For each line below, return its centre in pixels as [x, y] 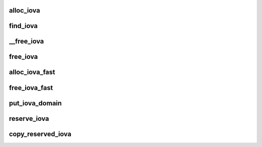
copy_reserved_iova [40, 134]
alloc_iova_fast [32, 72]
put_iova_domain [35, 103]
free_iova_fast [31, 88]
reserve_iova [29, 118]
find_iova [24, 26]
